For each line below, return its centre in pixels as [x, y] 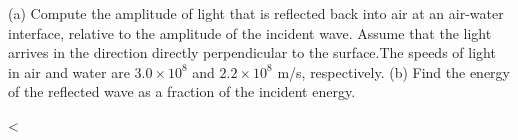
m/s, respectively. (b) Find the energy [393, 71]
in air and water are [69, 71]
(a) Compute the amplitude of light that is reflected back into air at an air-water [256, 13]
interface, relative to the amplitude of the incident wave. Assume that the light [250, 32]
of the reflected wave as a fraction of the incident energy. [182, 91]
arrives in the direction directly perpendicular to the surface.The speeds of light [252, 52]
